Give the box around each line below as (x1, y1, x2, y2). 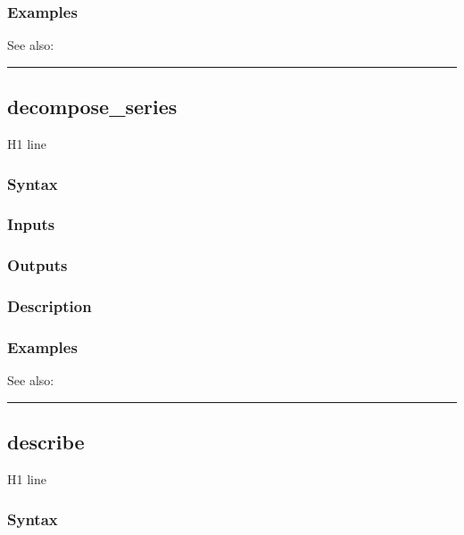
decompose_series (7, 93, 178, 120)
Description (7, 295, 92, 317)
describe (7, 428, 85, 456)
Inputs (7, 213, 55, 235)
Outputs (7, 254, 68, 276)
